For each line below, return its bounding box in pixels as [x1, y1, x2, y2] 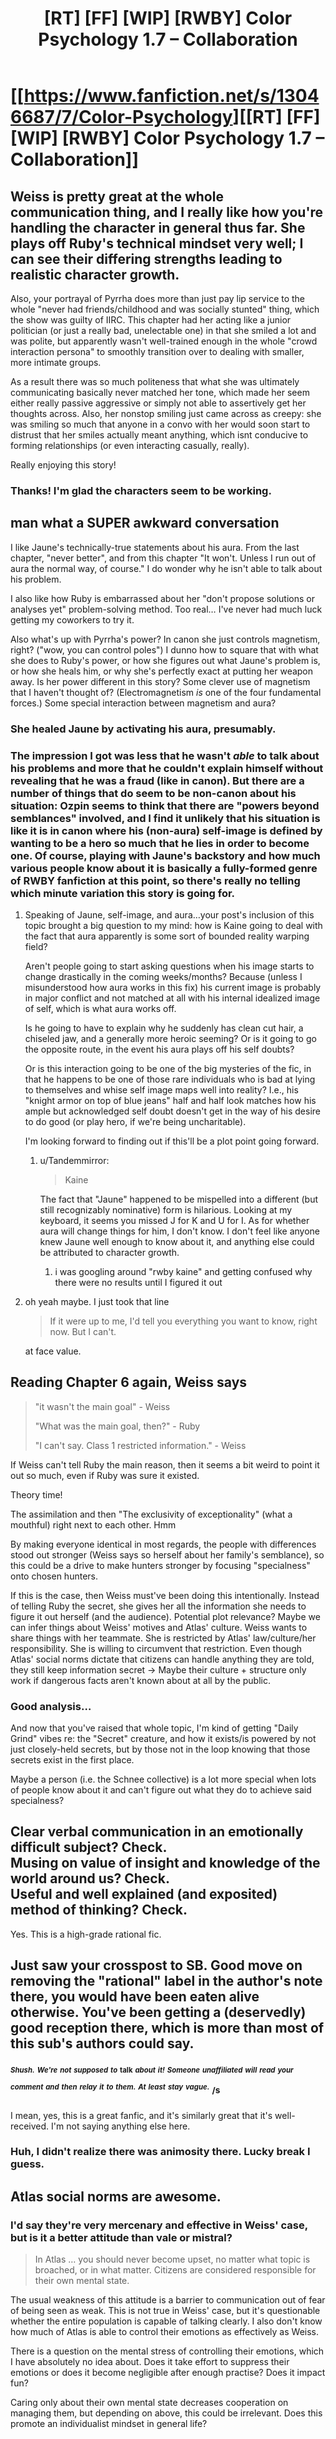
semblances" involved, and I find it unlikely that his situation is [10, 811, 321, 825]
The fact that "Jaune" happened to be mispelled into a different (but [39, 1193, 318, 1205]
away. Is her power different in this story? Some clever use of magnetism [10, 675, 311, 687]
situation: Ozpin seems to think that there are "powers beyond [10, 798, 320, 812]
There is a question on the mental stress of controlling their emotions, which [10, 2345, 325, 2357]
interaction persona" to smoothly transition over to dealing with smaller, [10, 346, 305, 357]
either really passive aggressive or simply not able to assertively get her [10, 397, 307, 409]
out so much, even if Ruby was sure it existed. [10, 1469, 200, 1481]
